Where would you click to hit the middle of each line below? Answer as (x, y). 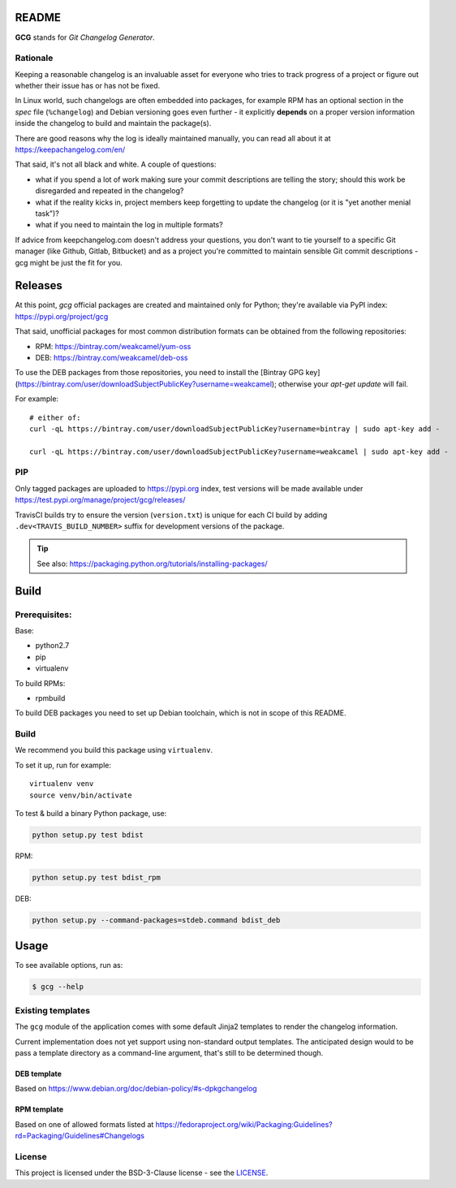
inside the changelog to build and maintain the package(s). (113, 123)
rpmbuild (50, 698)
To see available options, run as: (69, 966)
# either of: (55, 417)
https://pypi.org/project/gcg (62, 316)
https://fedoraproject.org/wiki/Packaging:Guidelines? (244, 1124)
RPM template (39, 1109)
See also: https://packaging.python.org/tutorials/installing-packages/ (152, 564)
